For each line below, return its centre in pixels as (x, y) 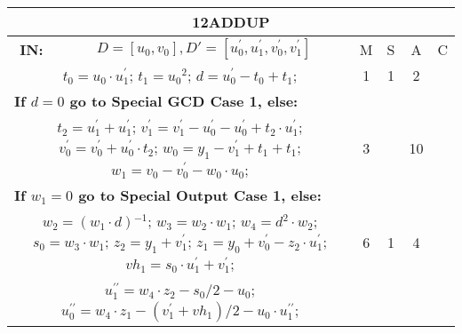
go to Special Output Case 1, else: (200, 195)
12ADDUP (231, 22)
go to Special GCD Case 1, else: (184, 101)
